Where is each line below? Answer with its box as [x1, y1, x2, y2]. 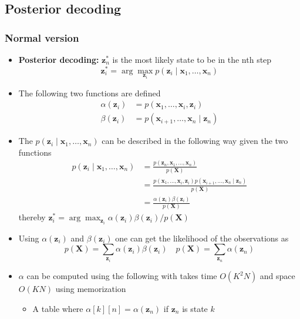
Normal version [5, 30, 79, 45]
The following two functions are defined [18, 86, 161, 99]
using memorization [55, 283, 126, 295]
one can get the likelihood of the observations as [115, 231, 289, 244]
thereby [18, 211, 46, 223]
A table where [32, 302, 83, 314]
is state [182, 302, 208, 314]
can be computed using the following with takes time [26, 270, 217, 282]
